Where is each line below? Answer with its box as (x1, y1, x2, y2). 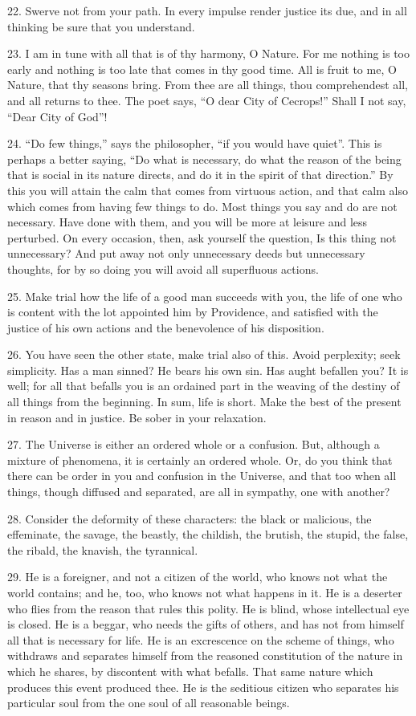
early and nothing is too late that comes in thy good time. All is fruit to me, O (7, 60, 397, 77)
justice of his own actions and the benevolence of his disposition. (7, 319, 324, 336)
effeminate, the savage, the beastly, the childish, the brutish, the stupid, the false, (7, 526, 409, 543)
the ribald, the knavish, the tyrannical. (7, 541, 198, 558)
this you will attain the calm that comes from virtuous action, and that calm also (7, 181, 408, 198)
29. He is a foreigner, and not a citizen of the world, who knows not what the (7, 568, 388, 585)
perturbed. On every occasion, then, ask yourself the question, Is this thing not (7, 229, 397, 246)
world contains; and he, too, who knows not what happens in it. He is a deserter (7, 584, 402, 600)
